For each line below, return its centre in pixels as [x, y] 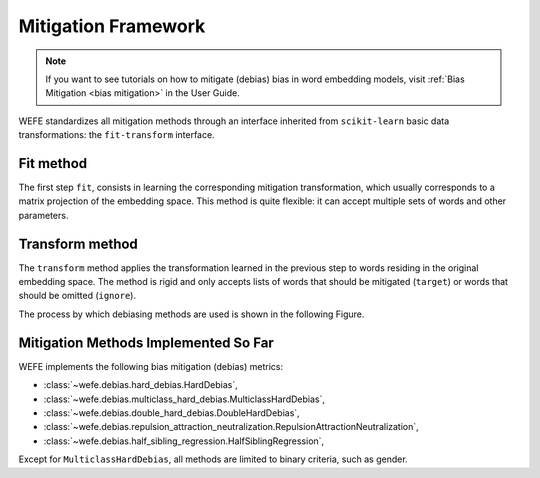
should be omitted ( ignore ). [77, 296]
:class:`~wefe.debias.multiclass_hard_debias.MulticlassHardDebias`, [184, 399]
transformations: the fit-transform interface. [116, 135]
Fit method [53, 163]
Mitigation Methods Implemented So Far [146, 342]
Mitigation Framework [112, 26]
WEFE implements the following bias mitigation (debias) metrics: [151, 366]
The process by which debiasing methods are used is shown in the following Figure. [191, 314]
